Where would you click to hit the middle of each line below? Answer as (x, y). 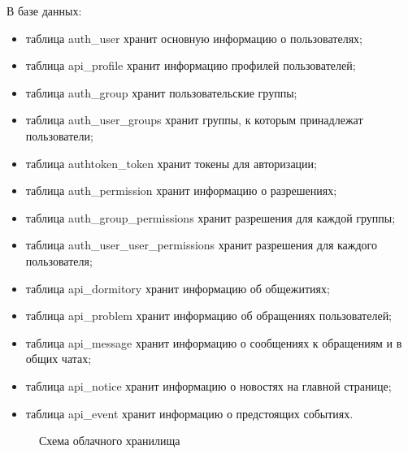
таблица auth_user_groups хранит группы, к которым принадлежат (194, 120)
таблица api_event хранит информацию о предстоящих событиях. (189, 413)
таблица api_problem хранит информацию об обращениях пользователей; (209, 316)
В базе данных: (44, 11)
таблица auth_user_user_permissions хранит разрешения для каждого (201, 245)
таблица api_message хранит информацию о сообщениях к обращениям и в (214, 342)
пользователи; (59, 135)
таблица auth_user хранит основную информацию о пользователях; (194, 38)
